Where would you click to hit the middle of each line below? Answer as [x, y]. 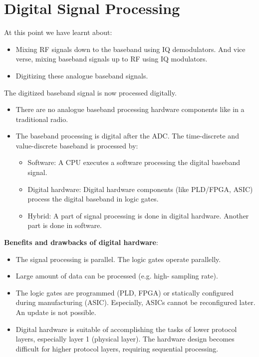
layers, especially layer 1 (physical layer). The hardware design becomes [125, 339]
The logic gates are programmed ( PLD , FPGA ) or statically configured [125, 292]
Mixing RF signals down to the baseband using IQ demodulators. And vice [130, 49]
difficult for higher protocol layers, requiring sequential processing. [117, 348]
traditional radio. [42, 119]
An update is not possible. [56, 312]
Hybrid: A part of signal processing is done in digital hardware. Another [138, 215]
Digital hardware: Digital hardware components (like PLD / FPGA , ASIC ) [140, 189]
